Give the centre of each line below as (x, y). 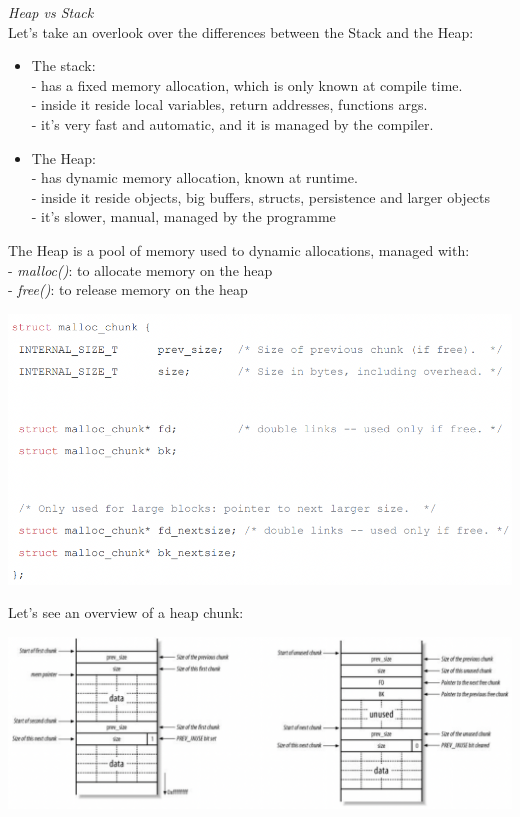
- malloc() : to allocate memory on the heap (140, 269)
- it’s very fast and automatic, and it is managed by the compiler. (232, 123)
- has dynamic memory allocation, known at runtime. (194, 177)
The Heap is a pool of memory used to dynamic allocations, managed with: (239, 249)
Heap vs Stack (51, 12)
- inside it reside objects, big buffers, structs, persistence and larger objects (261, 196)
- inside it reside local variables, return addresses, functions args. (229, 104)
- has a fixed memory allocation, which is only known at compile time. (247, 84)
